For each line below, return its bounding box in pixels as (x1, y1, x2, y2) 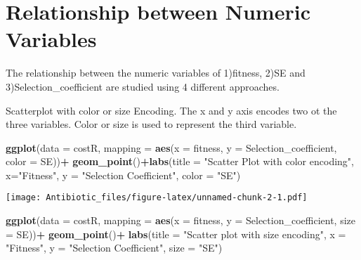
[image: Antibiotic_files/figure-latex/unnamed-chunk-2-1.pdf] (6, 193, 308, 203)
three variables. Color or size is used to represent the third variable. (6, 117, 297, 131)
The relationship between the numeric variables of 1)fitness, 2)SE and (6, 65, 306, 80)
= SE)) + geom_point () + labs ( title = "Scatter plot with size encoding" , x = (6, 226, 346, 241)
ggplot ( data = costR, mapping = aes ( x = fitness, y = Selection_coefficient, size (6, 213, 355, 228)
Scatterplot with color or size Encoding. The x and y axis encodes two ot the (6, 103, 337, 117)
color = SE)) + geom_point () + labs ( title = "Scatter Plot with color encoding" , (6, 154, 354, 169)
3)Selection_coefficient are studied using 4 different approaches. (6, 79, 280, 93)
